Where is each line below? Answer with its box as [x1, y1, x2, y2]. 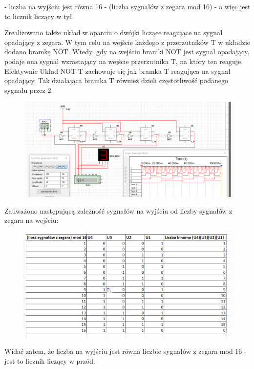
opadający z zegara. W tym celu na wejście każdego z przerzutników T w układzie [4, 37, 250, 47]
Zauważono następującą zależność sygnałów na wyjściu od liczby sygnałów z [4, 205, 233, 216]
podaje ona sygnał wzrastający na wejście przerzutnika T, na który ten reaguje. [4, 56, 243, 66]
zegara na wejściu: [4, 215, 59, 225]
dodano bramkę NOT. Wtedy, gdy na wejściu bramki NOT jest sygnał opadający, [4, 46, 250, 57]
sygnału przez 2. [4, 85, 53, 95]
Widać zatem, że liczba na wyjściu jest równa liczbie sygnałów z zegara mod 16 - [4, 346, 247, 356]
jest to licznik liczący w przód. [4, 355, 95, 366]
